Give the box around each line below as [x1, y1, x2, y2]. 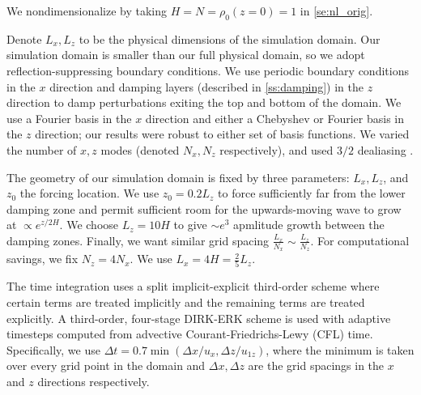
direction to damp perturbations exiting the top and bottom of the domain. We [6, 94, 402, 111]
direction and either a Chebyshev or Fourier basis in [145, 109, 404, 126]
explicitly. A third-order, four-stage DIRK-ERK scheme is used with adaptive [6, 309, 391, 326]
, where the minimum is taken [266, 341, 415, 358]
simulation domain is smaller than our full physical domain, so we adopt [6, 46, 365, 63]
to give [173, 216, 207, 233]
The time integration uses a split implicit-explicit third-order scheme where [6, 278, 380, 295]
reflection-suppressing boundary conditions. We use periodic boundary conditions [6, 62, 409, 79]
